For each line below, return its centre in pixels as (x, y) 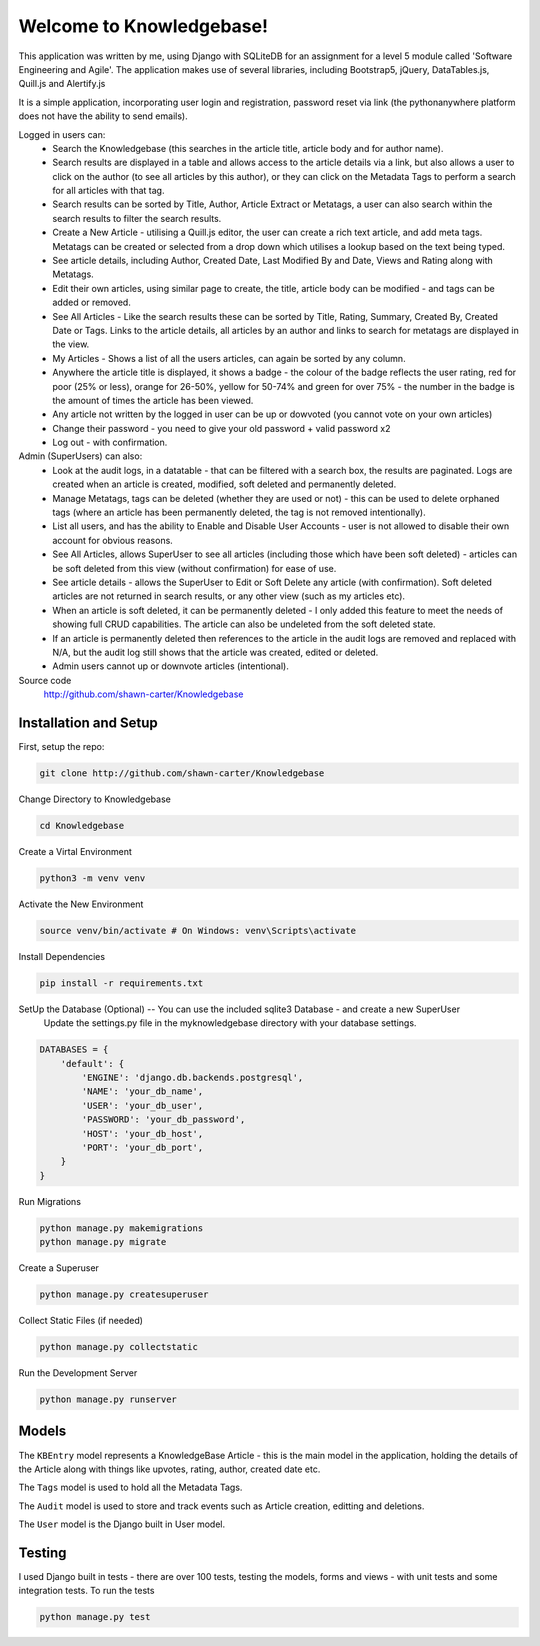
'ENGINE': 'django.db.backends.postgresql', (192, 1078)
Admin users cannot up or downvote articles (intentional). (171, 666)
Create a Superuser (59, 1268)
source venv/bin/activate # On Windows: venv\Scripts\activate (198, 930)
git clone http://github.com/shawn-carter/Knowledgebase (182, 773)
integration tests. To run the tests (86, 1591)
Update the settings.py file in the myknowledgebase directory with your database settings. (230, 1023)
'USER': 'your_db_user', (142, 1105)
